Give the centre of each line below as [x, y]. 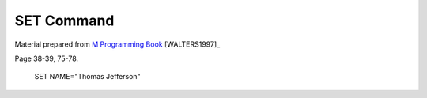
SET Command [64, 21]
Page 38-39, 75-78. [47, 58]
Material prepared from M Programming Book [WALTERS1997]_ [117, 44]
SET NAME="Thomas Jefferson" [88, 77]
